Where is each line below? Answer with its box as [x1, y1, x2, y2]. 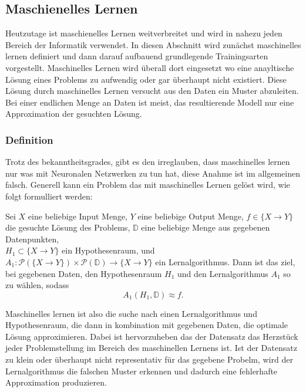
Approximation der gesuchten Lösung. [5, 107, 142, 120]
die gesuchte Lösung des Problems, [5, 221, 130, 234]
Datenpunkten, [5, 232, 59, 245]
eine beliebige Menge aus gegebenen [141, 221, 270, 234]
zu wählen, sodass [5, 279, 69, 291]
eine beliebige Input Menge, [28, 209, 127, 222]
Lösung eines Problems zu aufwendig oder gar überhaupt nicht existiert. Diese [5, 73, 287, 85]
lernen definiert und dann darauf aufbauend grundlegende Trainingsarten [5, 50, 268, 62]
